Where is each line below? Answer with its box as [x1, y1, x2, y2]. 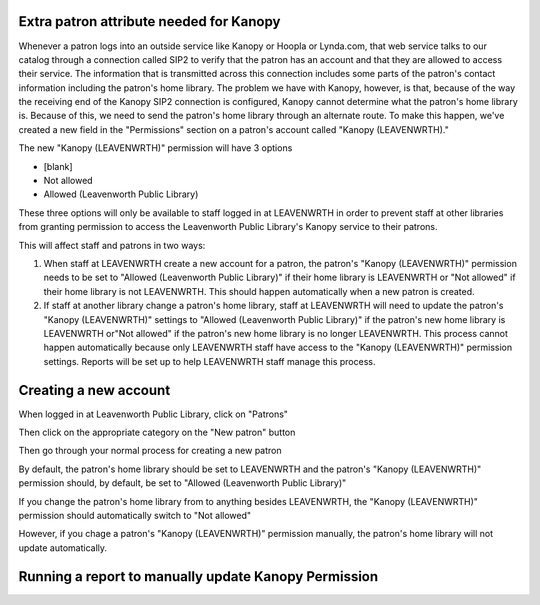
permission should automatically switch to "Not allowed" [18, 509, 252, 521]
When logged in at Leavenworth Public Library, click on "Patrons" [18, 408, 289, 420]
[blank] [43, 160, 73, 172]
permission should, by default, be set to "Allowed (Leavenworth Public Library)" [18, 477, 347, 489]
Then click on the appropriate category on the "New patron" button [18, 426, 296, 439]
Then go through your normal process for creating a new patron [18, 445, 282, 457]
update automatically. [18, 541, 108, 554]
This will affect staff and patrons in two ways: [18, 239, 206, 251]
